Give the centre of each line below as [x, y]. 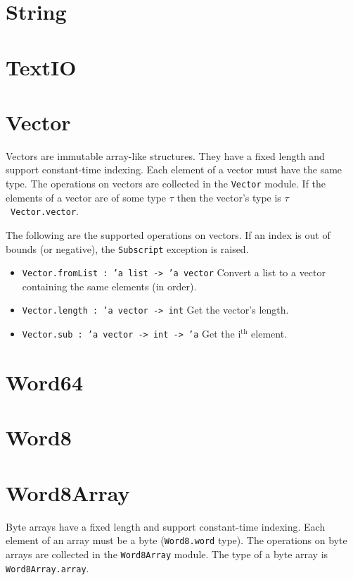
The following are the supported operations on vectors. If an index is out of [168, 234]
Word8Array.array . [47, 568]
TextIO [41, 67]
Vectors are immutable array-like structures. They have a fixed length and [165, 155]
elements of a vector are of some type [86, 197]
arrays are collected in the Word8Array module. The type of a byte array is [167, 554]
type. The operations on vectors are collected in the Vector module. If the [166, 184]
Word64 [45, 382]
